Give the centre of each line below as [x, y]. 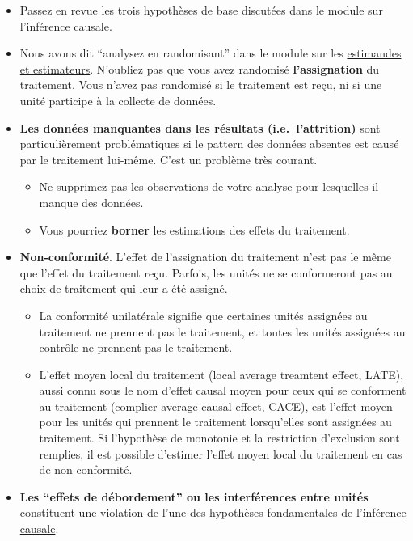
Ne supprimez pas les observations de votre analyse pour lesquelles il [209, 186]
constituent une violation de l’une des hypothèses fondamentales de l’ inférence [213, 512]
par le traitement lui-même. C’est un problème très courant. [169, 159]
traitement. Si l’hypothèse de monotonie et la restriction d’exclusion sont [219, 438]
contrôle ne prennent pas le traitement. [136, 347]
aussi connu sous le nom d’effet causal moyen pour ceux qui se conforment [223, 390]
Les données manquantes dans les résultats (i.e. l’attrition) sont [200, 127]
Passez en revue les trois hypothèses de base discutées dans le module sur [201, 10]
